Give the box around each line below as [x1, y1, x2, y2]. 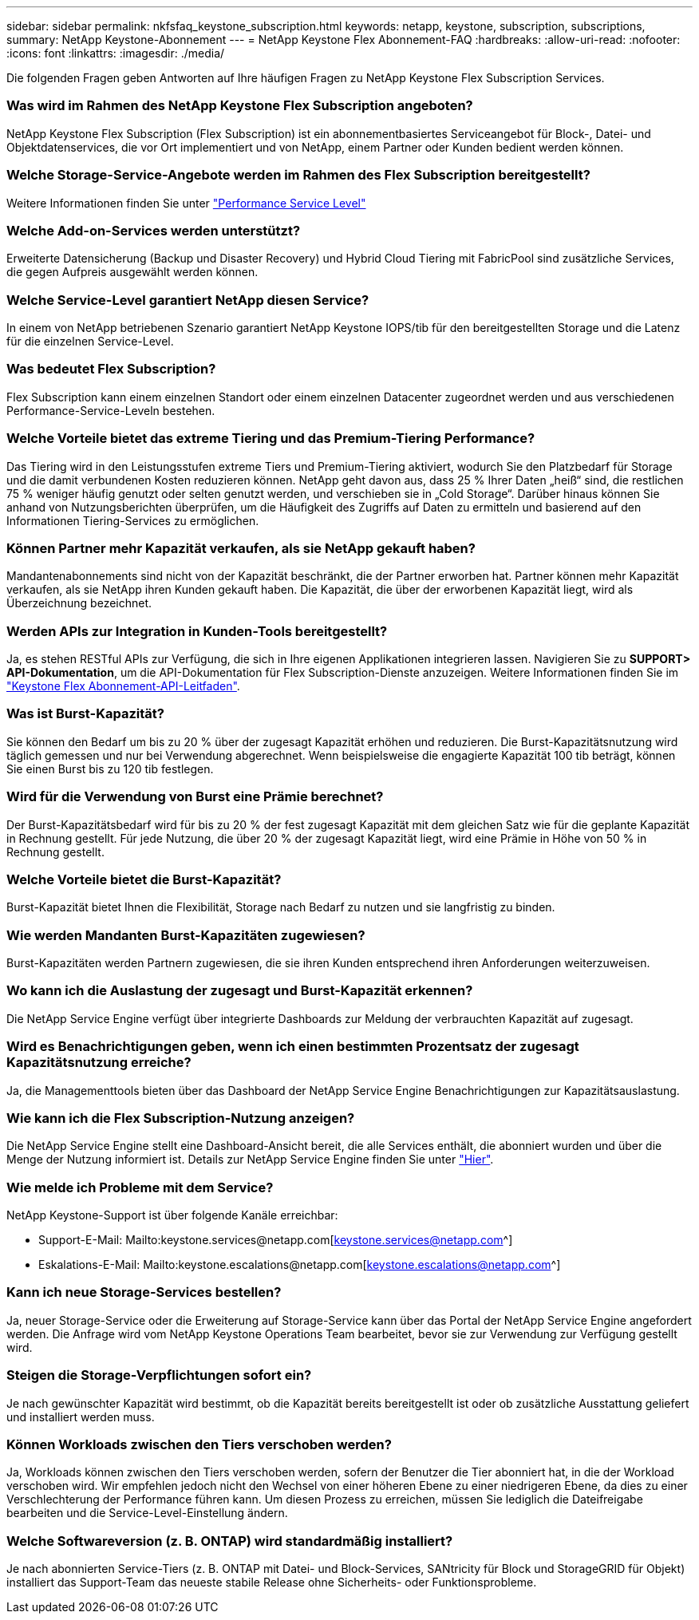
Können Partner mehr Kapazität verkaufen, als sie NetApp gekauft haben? [6, 539, 476, 556]
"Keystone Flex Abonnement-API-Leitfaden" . [6, 679, 240, 693]
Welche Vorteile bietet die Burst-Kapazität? [6, 871, 282, 887]
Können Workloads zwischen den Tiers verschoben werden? [6, 1436, 392, 1452]
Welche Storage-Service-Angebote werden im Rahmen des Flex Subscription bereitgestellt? [6, 167, 590, 184]
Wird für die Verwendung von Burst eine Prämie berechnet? [6, 788, 384, 805]
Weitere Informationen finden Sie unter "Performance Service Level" [6, 196, 366, 210]
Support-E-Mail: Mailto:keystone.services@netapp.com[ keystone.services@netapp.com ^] [38, 1233, 513, 1247]
